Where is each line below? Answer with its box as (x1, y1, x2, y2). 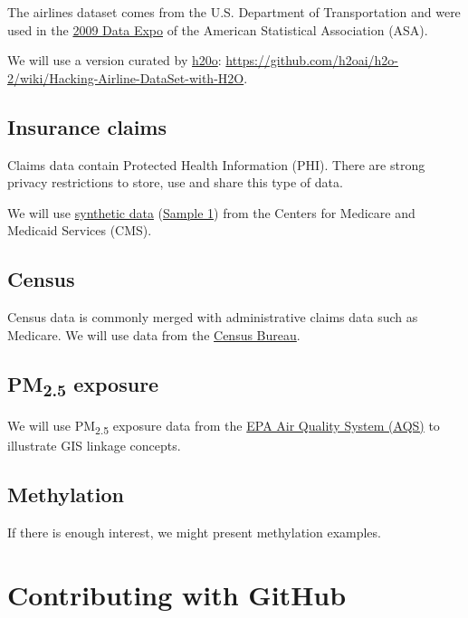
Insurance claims (7, 112, 167, 140)
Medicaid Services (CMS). (7, 221, 152, 240)
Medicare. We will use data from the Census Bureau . (7, 325, 301, 344)
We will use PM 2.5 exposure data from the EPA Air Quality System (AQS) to (7, 415, 440, 437)
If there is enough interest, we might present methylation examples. (7, 522, 381, 541)
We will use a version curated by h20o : (7, 51, 222, 70)
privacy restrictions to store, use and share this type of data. (7, 173, 343, 192)
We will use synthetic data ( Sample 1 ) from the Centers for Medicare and (7, 203, 415, 222)
